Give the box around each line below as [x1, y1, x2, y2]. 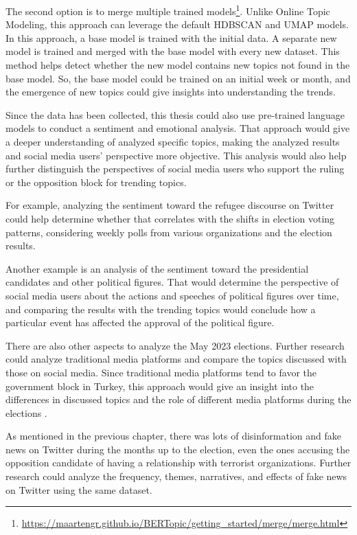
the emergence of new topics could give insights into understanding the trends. [5, 84, 336, 99]
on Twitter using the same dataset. [5, 482, 152, 497]
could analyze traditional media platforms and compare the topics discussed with [5, 352, 347, 366]
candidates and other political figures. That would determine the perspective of [5, 275, 339, 289]
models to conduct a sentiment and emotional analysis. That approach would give [5, 121, 350, 135]
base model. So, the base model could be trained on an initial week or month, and [5, 71, 351, 85]
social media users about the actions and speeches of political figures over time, [5, 288, 339, 302]
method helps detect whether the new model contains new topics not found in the [5, 58, 350, 72]
